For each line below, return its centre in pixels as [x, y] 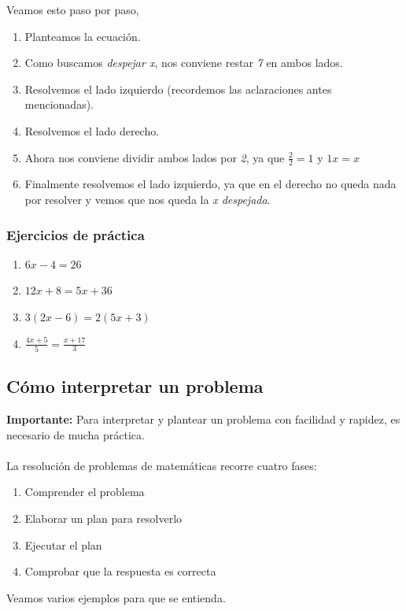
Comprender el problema [85, 492]
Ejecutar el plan [63, 544]
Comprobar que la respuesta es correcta [120, 571]
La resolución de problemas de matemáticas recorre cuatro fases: [162, 465]
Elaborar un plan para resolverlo [103, 518]
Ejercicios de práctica [76, 234]
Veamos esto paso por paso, [73, 9]
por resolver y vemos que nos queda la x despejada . [148, 199]
